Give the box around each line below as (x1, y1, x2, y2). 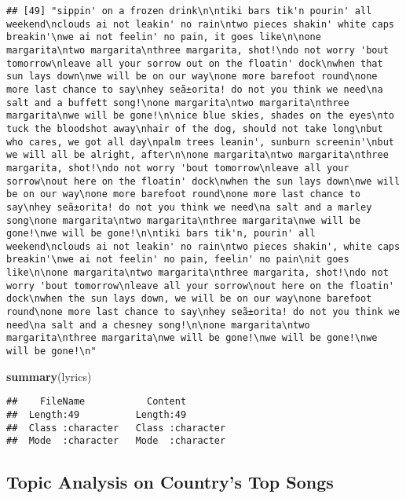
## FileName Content (6, 396, 187, 408)
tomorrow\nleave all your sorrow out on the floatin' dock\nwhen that (6, 57, 383, 69)
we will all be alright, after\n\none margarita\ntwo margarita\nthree (6, 149, 389, 161)
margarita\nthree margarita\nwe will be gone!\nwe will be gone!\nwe (6, 332, 378, 344)
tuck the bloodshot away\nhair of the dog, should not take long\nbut (6, 123, 383, 134)
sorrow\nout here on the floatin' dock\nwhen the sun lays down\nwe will (6, 175, 401, 187)
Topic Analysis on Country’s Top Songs (6, 470, 334, 494)
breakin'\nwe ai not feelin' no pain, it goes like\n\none (6, 31, 321, 43)
